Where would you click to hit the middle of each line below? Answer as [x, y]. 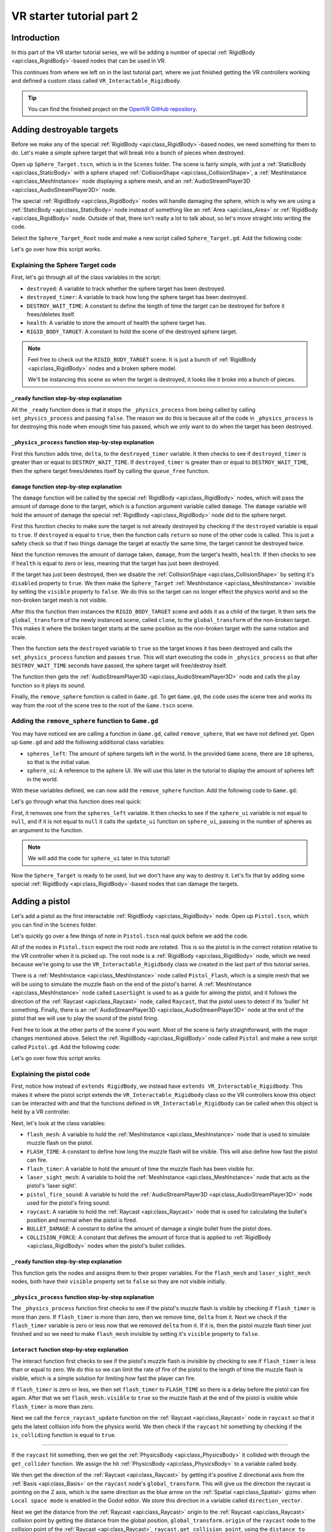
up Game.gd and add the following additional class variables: [88, 742]
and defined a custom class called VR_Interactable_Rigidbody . [97, 81]
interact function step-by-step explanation [70, 1350]
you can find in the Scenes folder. [54, 925]
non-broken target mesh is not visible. [59, 600]
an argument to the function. [48, 830]
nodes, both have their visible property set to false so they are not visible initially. [119, 1281]
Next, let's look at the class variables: [59, 1123]
